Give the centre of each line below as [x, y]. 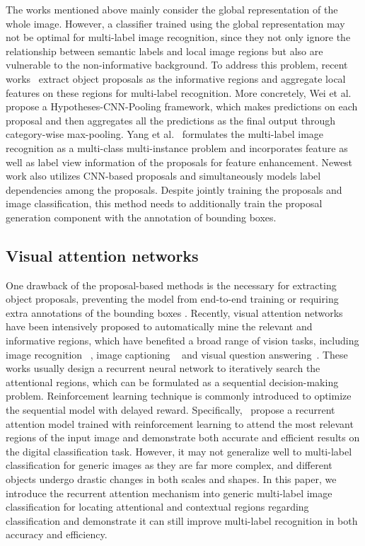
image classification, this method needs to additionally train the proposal [164, 203]
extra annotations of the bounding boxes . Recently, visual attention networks [174, 312]
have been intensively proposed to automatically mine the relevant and [159, 326]
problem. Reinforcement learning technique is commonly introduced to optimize [179, 396]
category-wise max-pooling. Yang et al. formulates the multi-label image [165, 134]
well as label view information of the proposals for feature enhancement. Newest [179, 162]
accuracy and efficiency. [57, 534]
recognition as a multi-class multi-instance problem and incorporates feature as [177, 147]
